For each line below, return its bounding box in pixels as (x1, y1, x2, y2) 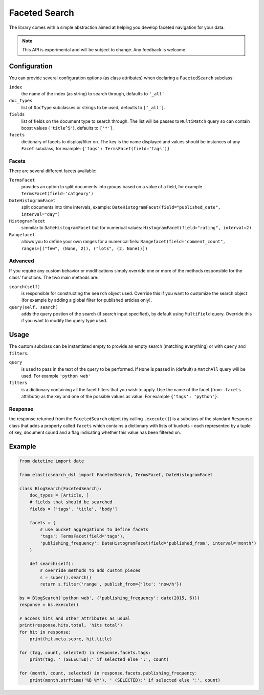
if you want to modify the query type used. (21, 318, 108, 324)
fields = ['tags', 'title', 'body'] (29, 506, 117, 512)
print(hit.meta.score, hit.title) (29, 636, 112, 642)
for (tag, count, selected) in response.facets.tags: (19, 650, 151, 655)
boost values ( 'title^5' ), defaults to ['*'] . (21, 125, 114, 131)
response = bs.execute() (19, 602, 79, 607)
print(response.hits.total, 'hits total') (19, 623, 123, 628)
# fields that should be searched (29, 499, 112, 505)
